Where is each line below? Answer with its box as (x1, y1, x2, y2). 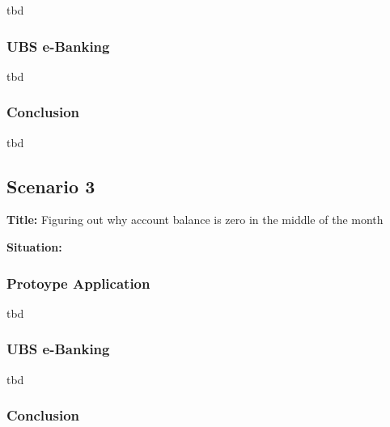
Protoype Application (6, 273, 150, 293)
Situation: (6, 239, 62, 256)
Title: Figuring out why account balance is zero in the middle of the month (6, 211, 384, 228)
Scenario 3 (6, 173, 95, 198)
